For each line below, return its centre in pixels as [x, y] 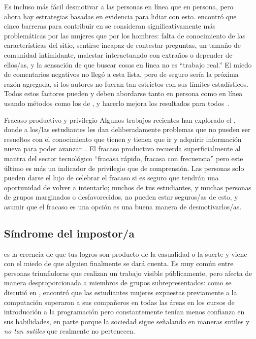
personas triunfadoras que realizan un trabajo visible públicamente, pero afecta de [128, 273]
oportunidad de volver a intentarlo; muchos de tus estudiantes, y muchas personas [128, 187]
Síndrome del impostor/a [69, 233]
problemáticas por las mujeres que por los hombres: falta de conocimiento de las [125, 35]
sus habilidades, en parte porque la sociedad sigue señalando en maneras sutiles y [127, 321]
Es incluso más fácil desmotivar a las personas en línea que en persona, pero [119, 6]
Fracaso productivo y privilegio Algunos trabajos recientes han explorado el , [120, 119]
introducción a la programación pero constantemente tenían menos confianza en [124, 312]
